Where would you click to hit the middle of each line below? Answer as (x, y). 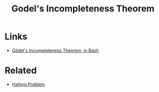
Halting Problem (28, 84)
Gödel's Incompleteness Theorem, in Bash (55, 50)
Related (21, 71)
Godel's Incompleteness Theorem (83, 9)
